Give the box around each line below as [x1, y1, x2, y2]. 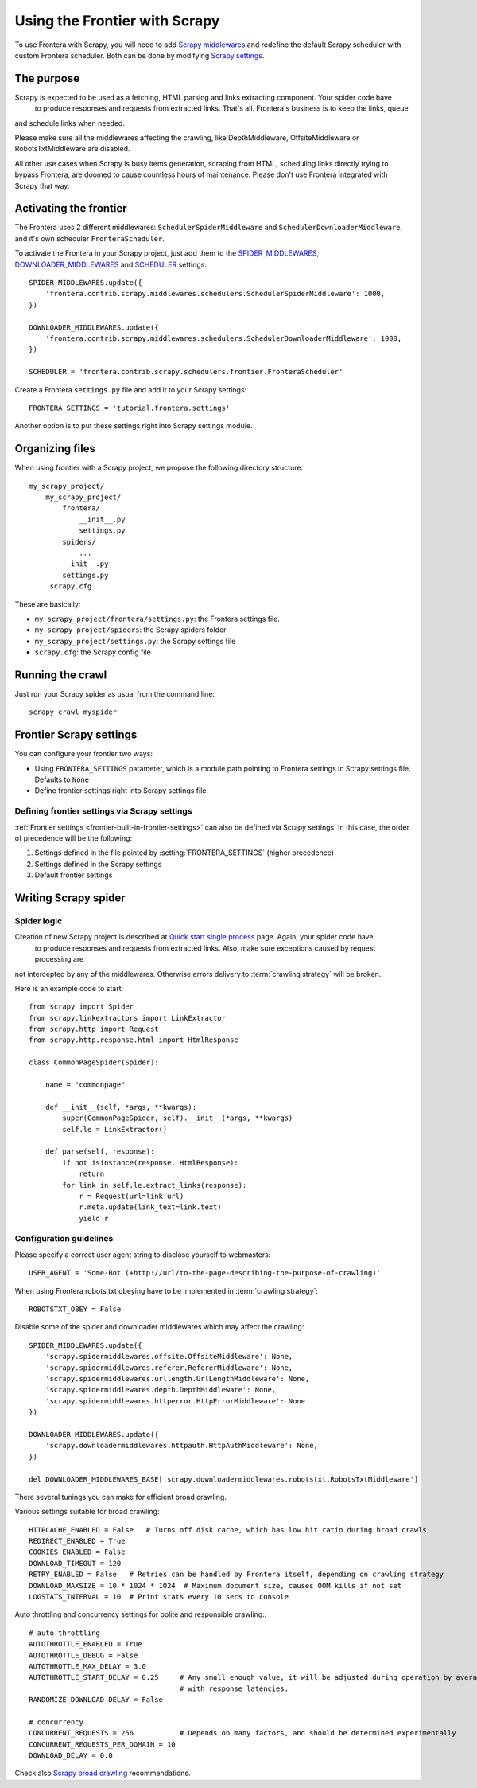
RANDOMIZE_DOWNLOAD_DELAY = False [29, 1696, 163, 1704]
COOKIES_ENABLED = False [29, 1548, 126, 1556]
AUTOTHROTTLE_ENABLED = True [29, 1640, 142, 1649]
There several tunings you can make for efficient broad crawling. [14, 1492, 227, 1501]
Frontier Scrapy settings [14, 728, 138, 742]
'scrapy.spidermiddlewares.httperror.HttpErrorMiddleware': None [45, 1396, 306, 1405]
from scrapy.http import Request [29, 1025, 159, 1034]
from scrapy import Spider [29, 1002, 134, 1011]
